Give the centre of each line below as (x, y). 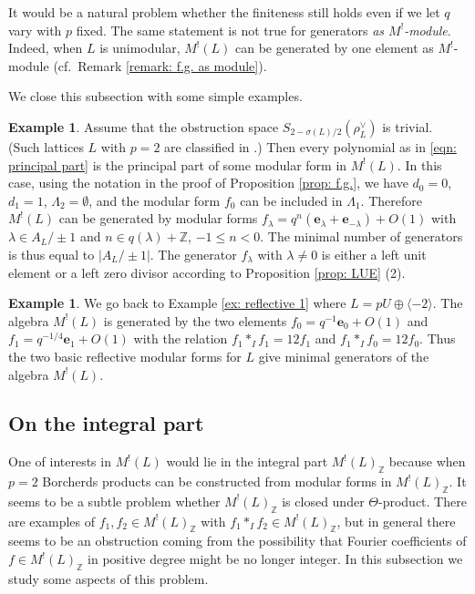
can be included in (291, 200)
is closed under (323, 501)
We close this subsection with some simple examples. (155, 96)
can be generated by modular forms (158, 218)
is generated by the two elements (195, 320)
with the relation (181, 338)
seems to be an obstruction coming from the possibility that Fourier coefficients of (237, 541)
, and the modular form (155, 200)
